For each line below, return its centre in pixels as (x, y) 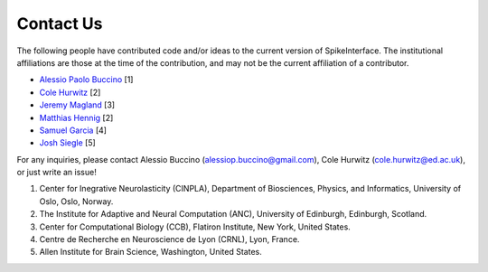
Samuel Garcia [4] (73, 130)
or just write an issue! (56, 173)
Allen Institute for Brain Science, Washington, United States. (150, 252)
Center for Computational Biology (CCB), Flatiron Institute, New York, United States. (195, 227)
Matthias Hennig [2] (76, 117)
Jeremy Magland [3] (77, 105)
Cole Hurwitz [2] (70, 92)
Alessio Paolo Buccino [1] (86, 80)
